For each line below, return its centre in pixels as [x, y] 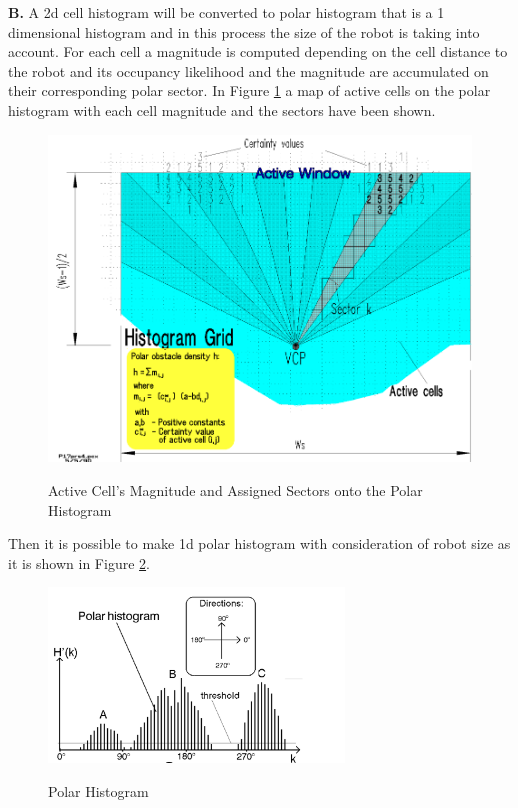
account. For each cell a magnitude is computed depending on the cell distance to [258, 51]
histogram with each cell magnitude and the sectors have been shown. [222, 109]
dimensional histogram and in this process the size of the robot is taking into [244, 31]
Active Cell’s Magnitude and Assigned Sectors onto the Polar [235, 490]
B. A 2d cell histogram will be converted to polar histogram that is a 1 [226, 12]
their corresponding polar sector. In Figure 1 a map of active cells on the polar [249, 90]
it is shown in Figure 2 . [79, 562]
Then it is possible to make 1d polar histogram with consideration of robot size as [259, 543]
